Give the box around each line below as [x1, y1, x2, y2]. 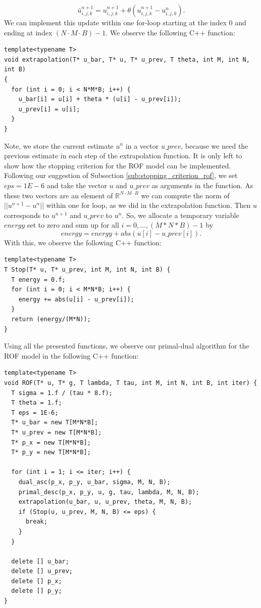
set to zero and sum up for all [27, 220, 119, 230]
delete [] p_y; [11, 587, 62, 595]
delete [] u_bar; [11, 557, 69, 565]
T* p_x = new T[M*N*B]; [11, 439, 91, 446]
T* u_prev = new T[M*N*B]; [11, 428, 102, 436]
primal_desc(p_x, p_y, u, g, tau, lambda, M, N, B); [18, 488, 199, 496]
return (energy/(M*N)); [11, 316, 91, 323]
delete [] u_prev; [11, 568, 73, 575]
